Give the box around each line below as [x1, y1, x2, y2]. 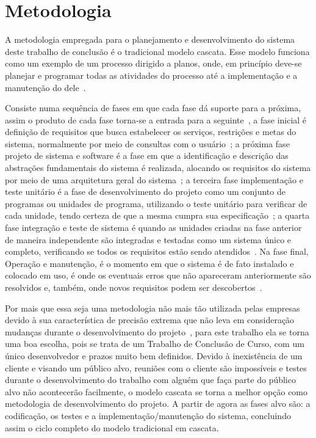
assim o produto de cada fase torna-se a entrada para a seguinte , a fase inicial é [5, 113, 307, 126]
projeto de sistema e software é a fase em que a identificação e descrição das [5, 149, 289, 162]
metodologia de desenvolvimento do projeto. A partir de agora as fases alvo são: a [5, 397, 311, 410]
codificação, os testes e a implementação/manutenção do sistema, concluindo [5, 409, 291, 422]
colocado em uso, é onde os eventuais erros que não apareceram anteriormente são [5, 269, 311, 282]
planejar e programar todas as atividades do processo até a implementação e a [5, 68, 298, 81]
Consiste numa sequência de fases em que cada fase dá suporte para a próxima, [5, 101, 301, 114]
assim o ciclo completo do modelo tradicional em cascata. [5, 421, 219, 434]
